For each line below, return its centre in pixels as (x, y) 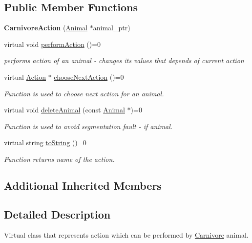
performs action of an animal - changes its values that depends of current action (124, 60)
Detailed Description (57, 214)
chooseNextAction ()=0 (89, 77)
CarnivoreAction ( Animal (46, 28)
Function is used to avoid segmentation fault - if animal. (88, 126)
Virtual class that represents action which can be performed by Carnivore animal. (126, 234)
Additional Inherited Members (83, 185)
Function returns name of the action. (59, 159)
